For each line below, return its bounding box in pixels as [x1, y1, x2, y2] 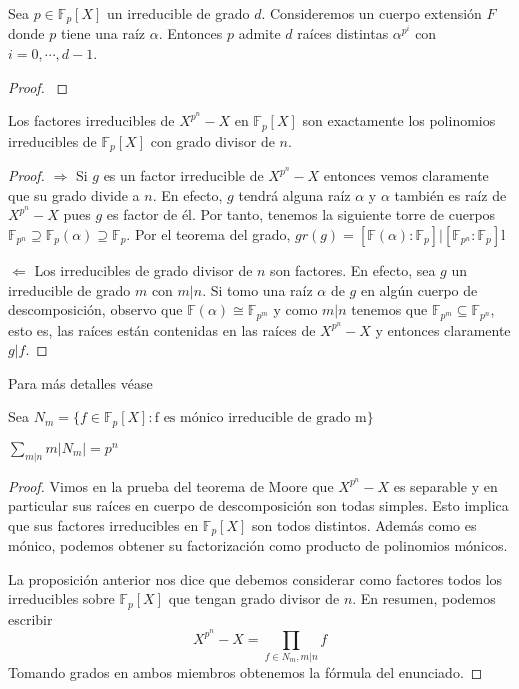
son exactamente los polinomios [302, 110, 496, 131]
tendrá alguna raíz [238, 184, 351, 205]
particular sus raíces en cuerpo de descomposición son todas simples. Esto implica [8, 495, 509, 516]
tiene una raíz [60, 23, 145, 44]
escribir [8, 608, 53, 629]
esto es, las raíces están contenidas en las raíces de [8, 319, 316, 340]
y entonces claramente [375, 319, 511, 340]
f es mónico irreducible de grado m [154, 411, 367, 426]
